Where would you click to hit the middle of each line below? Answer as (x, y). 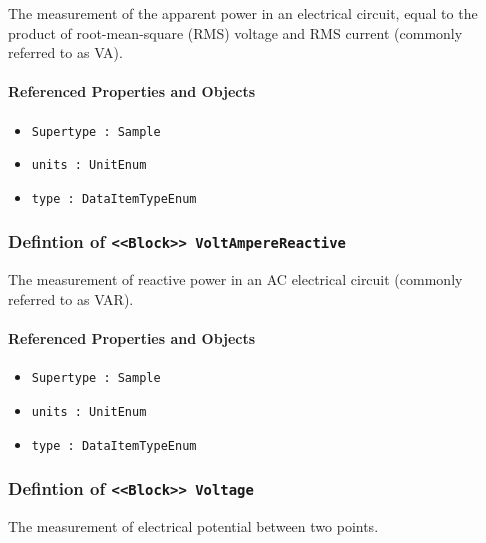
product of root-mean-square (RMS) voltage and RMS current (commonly (235, 32)
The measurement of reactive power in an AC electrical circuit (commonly (235, 279)
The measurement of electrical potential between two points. (193, 526)
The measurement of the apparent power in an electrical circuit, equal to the (243, 13)
